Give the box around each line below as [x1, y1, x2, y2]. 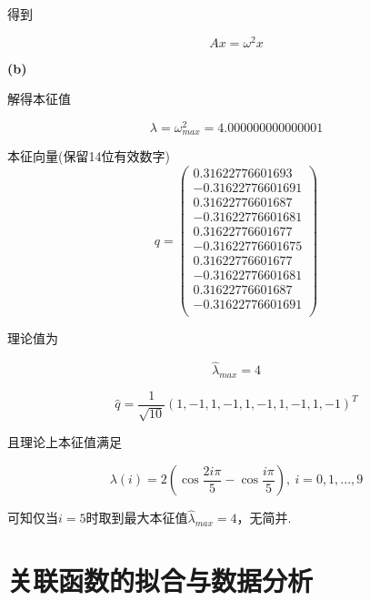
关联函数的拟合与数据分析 [7, 562, 314, 599]
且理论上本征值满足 [7, 433, 122, 452]
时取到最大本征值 [85, 508, 188, 527]
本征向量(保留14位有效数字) [7, 147, 170, 166]
